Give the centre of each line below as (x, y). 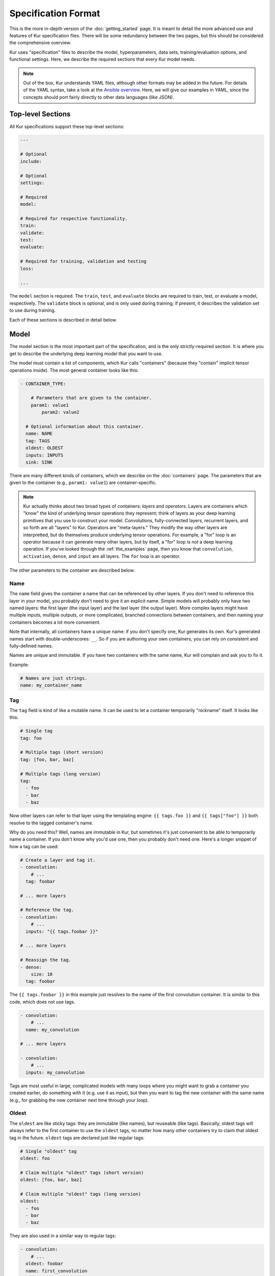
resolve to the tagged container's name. (51, 823)
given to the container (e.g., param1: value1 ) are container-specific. (83, 483)
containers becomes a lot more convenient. (55, 622)
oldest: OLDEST (45, 448)
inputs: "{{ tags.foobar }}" (62, 931)
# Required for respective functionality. (74, 218)
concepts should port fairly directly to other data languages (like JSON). (99, 97)
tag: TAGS (38, 441)
